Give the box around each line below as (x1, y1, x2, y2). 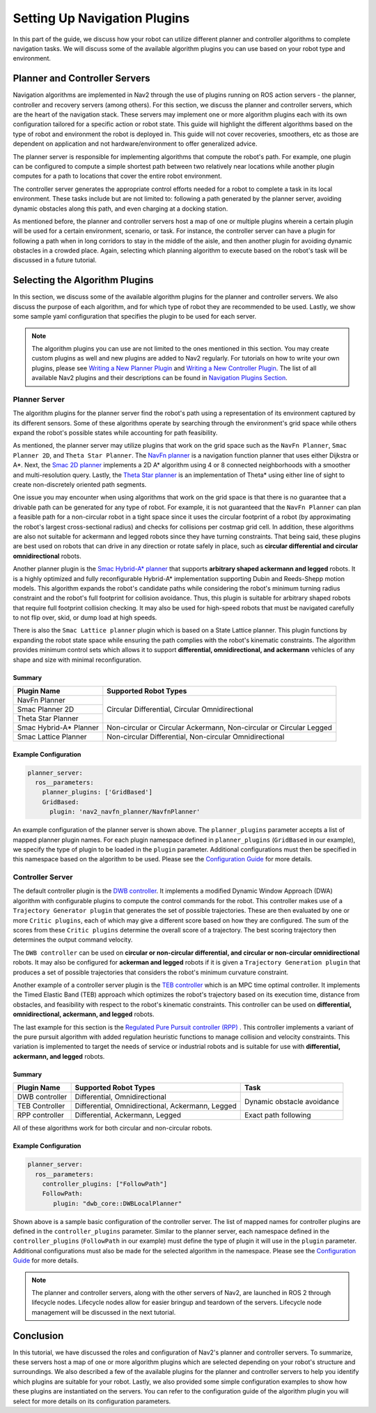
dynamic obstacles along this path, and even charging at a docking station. (13, 204, 228, 213)
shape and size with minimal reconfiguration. (13, 656, 142, 664)
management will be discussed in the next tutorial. (31, 1308, 176, 1316)
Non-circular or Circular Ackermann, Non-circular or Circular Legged (107, 723, 332, 732)
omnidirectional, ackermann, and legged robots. (13, 1010, 155, 1018)
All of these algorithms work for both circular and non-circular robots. (13, 1124, 212, 1133)
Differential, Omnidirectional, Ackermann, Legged (75, 1101, 237, 1111)
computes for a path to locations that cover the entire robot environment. (13, 172, 222, 181)
